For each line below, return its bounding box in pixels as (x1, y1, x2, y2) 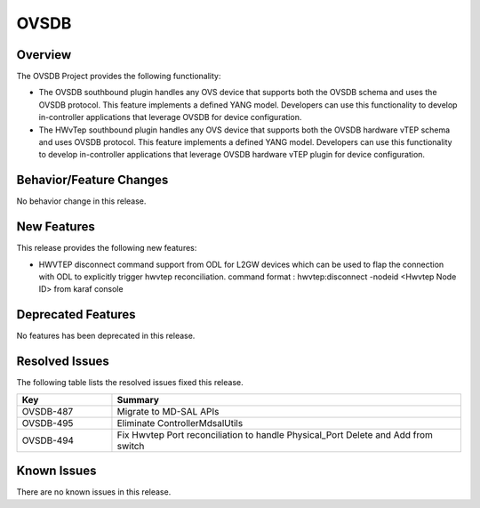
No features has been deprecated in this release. (16, 330, 196, 342)
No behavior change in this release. (16, 196, 147, 206)
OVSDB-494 (21, 434, 75, 447)
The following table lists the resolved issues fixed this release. (16, 377, 244, 388)
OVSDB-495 (21, 416, 74, 429)
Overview (16, 47, 72, 62)
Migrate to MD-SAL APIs (116, 405, 220, 417)
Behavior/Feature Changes (16, 173, 169, 188)
